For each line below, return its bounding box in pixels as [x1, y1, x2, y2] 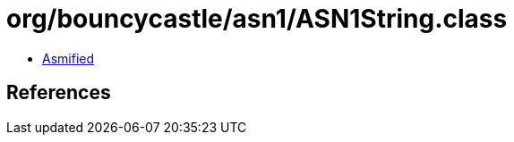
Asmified [42, 50, 95, 66]
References [6, 81, 111, 104]
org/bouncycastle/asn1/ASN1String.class [6, 4, 508, 34]
